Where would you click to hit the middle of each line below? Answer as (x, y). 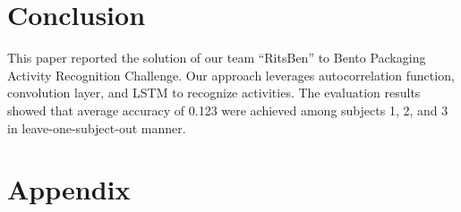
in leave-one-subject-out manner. (97, 127)
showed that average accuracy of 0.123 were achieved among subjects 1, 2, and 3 (228, 110)
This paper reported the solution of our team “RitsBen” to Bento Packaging (217, 58)
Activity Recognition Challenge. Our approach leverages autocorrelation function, (231, 75)
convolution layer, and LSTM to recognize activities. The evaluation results (214, 93)
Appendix (69, 189)
